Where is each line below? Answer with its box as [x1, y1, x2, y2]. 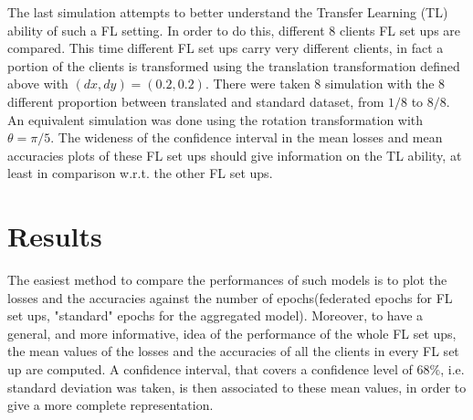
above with [7, 74, 68, 93]
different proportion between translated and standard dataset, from [7, 91, 384, 110]
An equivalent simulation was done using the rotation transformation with [7, 110, 424, 129]
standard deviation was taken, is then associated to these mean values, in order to [7, 377, 467, 396]
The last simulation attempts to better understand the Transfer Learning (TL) [7, 3, 448, 21]
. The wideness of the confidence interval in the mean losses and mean [50, 128, 443, 147]
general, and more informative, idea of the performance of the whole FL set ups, [7, 323, 457, 342]
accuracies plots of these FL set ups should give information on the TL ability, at [7, 145, 462, 164]
